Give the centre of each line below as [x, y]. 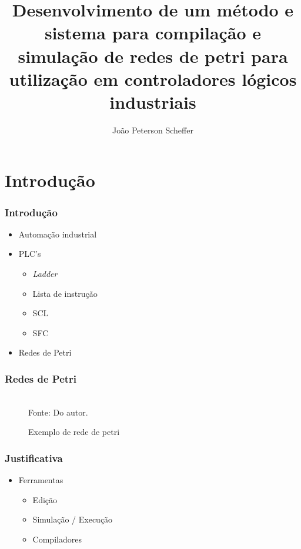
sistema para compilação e [153, 33]
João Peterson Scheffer [153, 130]
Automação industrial [58, 234]
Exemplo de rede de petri [74, 432]
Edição [45, 499]
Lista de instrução [65, 293]
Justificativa [34, 458]
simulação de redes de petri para [153, 56]
